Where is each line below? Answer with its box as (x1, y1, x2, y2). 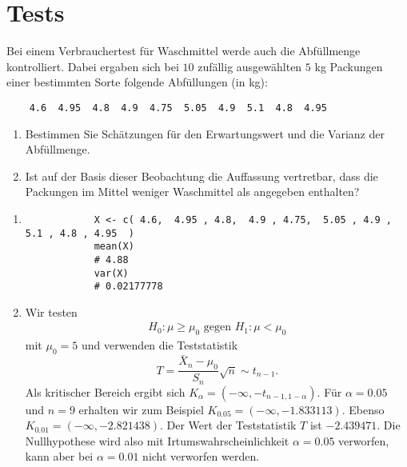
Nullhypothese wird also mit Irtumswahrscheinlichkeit (25, 432, 289, 449)
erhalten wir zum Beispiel (78, 401, 204, 417)
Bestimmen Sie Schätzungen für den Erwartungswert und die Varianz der (25, 125, 385, 142)
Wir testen (25, 303, 78, 320)
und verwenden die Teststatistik (81, 337, 238, 353)
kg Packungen (314, 58, 383, 74)
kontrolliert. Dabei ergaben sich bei (6, 58, 179, 74)
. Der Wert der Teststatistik (159, 417, 297, 433)
